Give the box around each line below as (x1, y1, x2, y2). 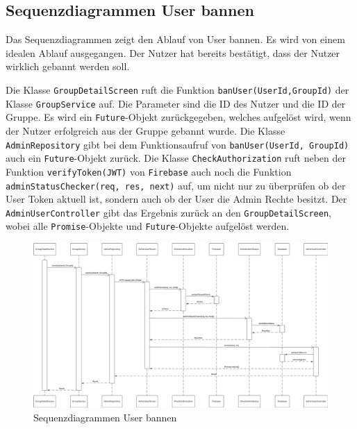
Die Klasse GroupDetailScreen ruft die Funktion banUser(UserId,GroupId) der (6, 82, 349, 96)
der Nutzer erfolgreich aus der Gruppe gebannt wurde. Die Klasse (6, 123, 285, 137)
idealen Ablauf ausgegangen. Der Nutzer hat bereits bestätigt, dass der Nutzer (6, 45, 340, 60)
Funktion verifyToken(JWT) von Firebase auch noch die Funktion (6, 164, 292, 178)
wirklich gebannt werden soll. (6, 59, 130, 74)
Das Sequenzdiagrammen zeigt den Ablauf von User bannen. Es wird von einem (6, 32, 345, 47)
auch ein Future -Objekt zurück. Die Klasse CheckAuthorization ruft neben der (6, 151, 347, 165)
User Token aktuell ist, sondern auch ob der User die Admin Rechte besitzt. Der (6, 192, 347, 206)
